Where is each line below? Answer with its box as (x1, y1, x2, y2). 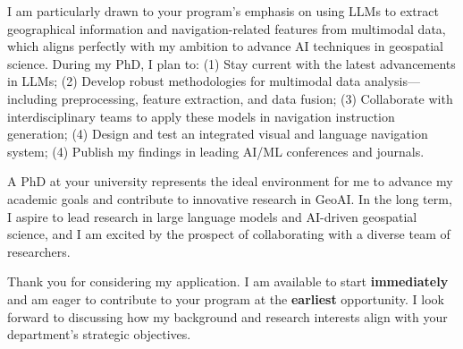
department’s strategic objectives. (7, 325, 191, 344)
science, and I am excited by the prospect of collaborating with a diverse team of (7, 225, 450, 243)
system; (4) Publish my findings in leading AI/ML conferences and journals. (7, 141, 425, 160)
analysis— (364, 72, 420, 90)
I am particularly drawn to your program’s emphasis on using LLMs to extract (7, 2, 439, 20)
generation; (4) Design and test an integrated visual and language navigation (7, 124, 428, 143)
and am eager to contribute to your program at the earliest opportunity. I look (7, 289, 444, 308)
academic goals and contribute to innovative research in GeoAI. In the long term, (7, 189, 452, 208)
